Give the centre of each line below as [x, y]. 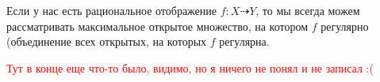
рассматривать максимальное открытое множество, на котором [157, 26]
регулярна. [244, 41]
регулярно [345, 26]
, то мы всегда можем [308, 10]
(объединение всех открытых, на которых [107, 41]
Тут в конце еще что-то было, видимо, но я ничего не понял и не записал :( [190, 67]
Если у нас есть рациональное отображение [112, 10]
